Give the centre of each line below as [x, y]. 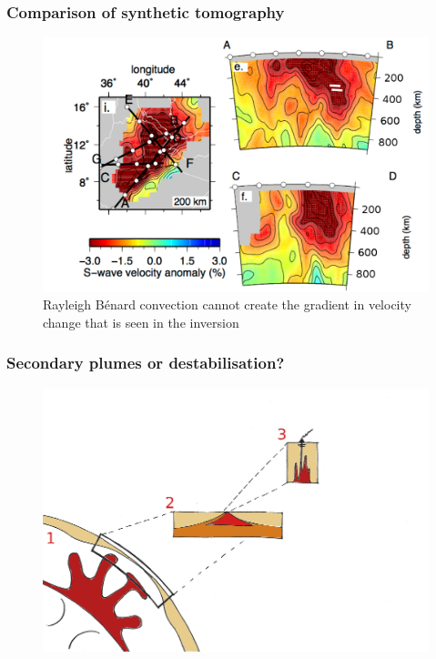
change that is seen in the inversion [141, 322]
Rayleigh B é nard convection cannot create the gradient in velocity [227, 304]
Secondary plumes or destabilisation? [146, 363]
